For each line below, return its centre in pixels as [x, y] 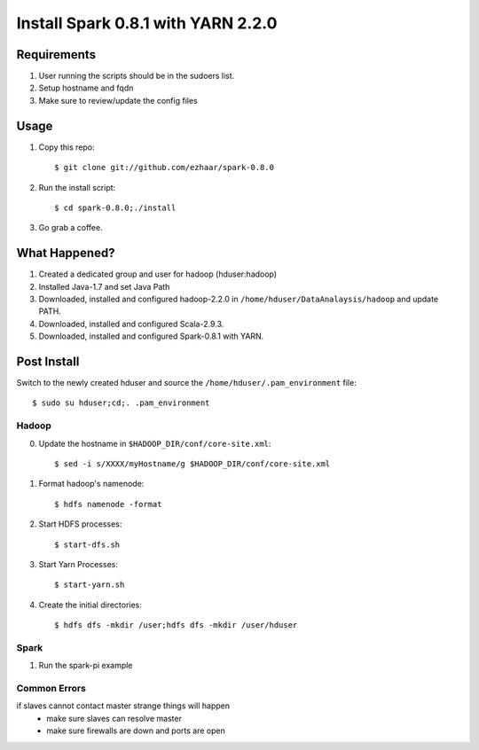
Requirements [56, 55]
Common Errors [51, 689]
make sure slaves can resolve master [114, 718]
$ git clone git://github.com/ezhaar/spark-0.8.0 [165, 168]
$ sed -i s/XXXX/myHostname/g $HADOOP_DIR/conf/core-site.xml [192, 464]
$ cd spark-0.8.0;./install [115, 207]
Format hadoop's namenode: [91, 484]
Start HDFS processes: [80, 524]
